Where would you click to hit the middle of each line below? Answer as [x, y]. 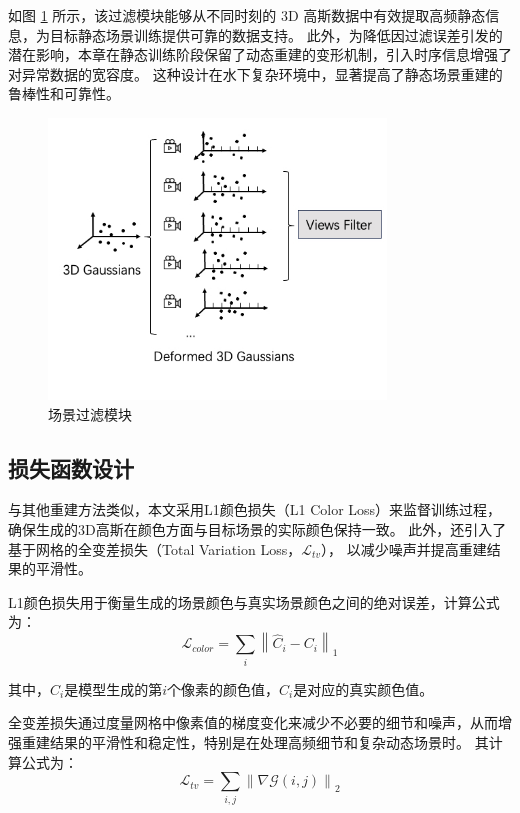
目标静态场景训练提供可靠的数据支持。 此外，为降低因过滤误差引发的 [276, 34]
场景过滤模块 [90, 413]
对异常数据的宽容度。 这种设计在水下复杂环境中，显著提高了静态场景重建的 [255, 73]
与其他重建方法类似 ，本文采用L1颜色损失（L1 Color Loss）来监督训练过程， [255, 509]
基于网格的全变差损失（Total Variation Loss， [155, 548]
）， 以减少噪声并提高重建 [404, 548]
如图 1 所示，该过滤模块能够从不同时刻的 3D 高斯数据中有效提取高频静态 [247, 15]
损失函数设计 [71, 467]
